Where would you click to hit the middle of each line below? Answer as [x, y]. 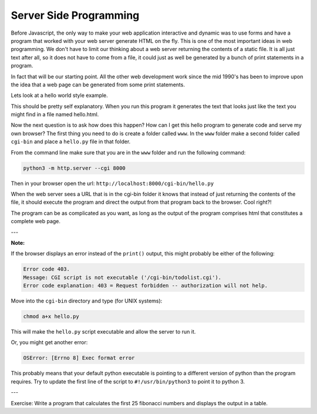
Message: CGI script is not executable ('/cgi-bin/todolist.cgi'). [122, 277]
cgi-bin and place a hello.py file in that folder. [71, 142]
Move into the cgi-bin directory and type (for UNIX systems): [87, 301]
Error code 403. [47, 269]
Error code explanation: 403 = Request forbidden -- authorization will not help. [146, 286]
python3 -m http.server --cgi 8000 [74, 168]
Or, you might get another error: [49, 342]
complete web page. [36, 221]
